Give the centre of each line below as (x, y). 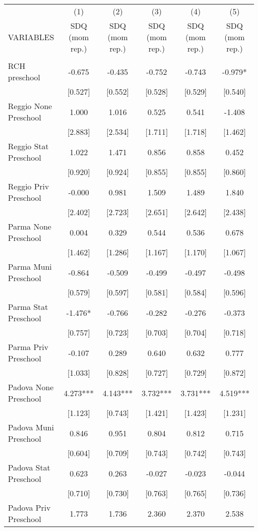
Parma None (30, 226)
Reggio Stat (29, 146)
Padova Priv (29, 507)
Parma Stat (28, 307)
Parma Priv (28, 347)
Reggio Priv (29, 186)
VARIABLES (31, 37)
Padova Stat (29, 467)
